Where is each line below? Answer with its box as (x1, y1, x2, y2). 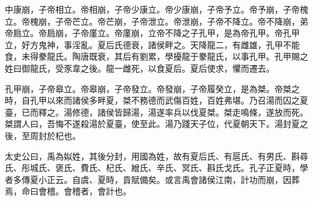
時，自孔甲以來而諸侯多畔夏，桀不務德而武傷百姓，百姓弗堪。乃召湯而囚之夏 (5, 94, 308, 107)
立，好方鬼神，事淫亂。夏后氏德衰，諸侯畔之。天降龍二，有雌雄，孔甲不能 (5, 38, 300, 51)
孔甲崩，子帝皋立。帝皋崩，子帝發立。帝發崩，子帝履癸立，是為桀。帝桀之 (5, 82, 300, 94)
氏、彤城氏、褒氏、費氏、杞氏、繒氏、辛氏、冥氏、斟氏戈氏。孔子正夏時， (5, 161, 300, 174)
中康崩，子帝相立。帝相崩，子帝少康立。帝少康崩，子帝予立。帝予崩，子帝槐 (5, 3, 308, 15)
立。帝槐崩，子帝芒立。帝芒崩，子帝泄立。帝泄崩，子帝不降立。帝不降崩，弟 (5, 14, 308, 27)
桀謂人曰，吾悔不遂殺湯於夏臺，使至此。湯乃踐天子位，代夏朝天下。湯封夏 (5, 117, 300, 130)
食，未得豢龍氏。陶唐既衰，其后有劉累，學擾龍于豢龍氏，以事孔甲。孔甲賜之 (5, 50, 308, 63)
